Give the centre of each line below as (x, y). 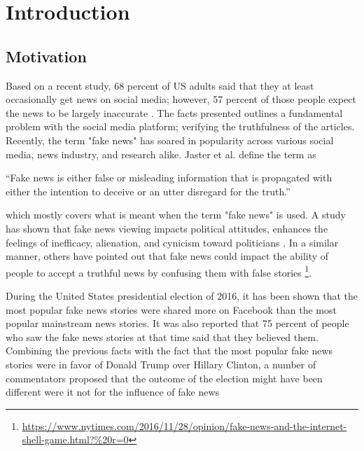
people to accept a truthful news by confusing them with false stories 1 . (159, 271)
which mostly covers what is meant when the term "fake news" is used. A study (176, 215)
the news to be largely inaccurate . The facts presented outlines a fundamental (174, 112)
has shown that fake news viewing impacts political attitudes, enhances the (167, 228)
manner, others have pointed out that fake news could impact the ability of (167, 256)
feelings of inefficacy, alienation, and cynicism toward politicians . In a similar (172, 242)
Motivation (46, 56)
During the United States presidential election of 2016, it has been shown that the (182, 295)
